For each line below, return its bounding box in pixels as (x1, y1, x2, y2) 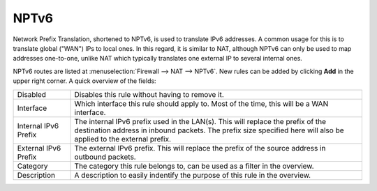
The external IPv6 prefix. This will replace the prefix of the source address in (74, 143, 326, 153)
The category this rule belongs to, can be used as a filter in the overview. (74, 161, 314, 171)
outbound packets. (74, 152, 136, 162)
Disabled (17, 89, 47, 99)
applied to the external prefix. (74, 134, 171, 144)
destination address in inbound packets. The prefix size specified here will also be (74, 125, 345, 135)
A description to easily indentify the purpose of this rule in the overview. (74, 170, 311, 180)
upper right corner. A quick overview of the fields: (13, 77, 156, 85)
